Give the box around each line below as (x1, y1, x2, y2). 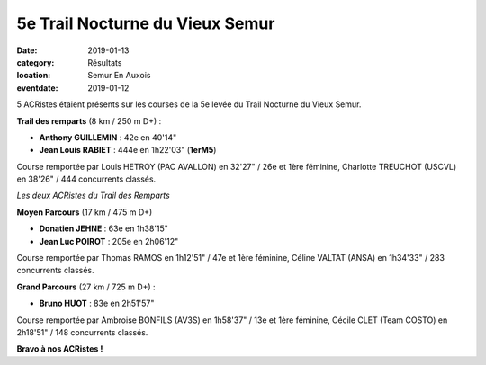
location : (16, 70, 51, 81)
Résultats (87, 57, 122, 67)
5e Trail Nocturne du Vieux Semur (16, 13, 275, 33)
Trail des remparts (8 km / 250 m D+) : (16, 115, 162, 126)
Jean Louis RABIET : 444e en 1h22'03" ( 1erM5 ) (39, 145, 217, 156)
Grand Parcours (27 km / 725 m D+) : (16, 281, 157, 292)
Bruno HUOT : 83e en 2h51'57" (39, 298, 155, 309)
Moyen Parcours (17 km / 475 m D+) (16, 207, 153, 218)
